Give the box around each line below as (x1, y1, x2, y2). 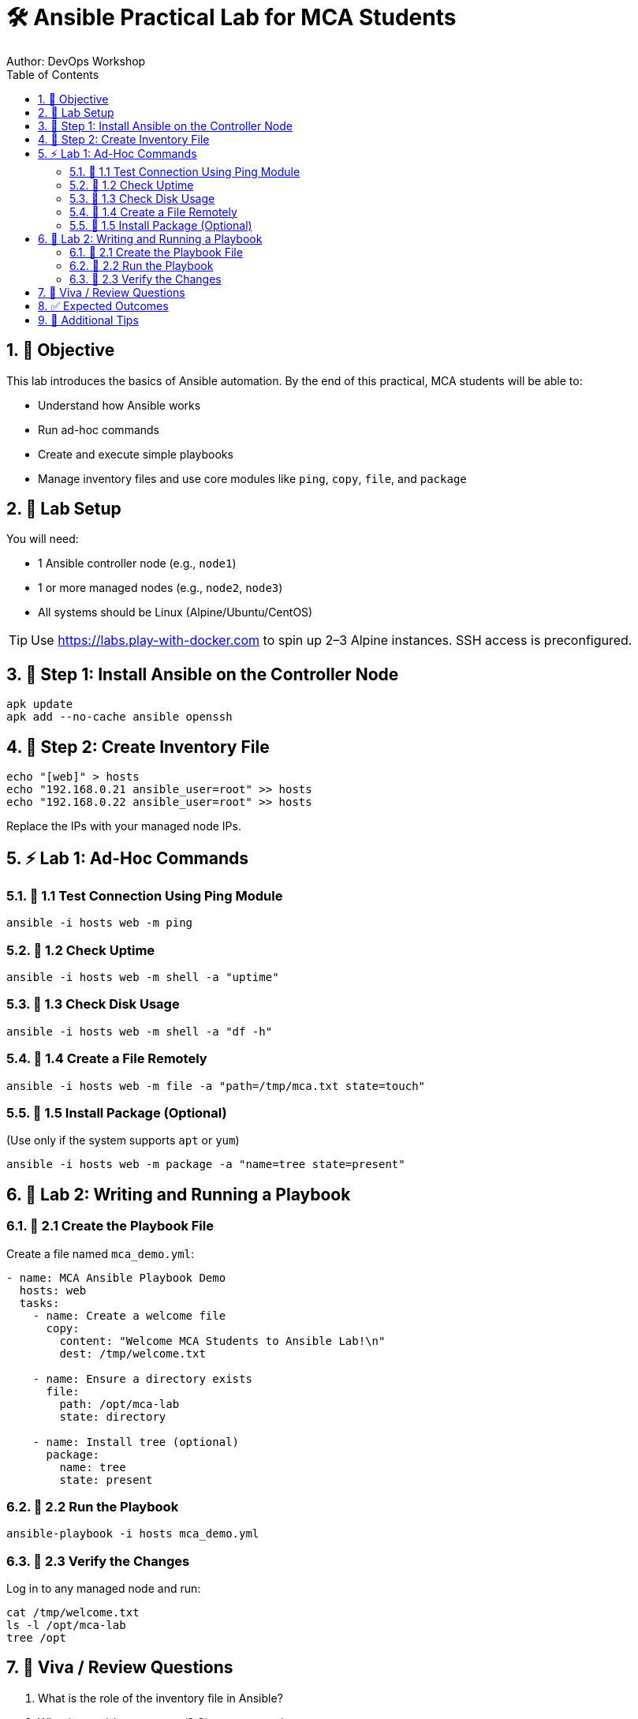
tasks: (19, 1296, 60, 1309)
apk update (6, 698, 73, 711)
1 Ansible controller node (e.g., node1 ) (38, 556, 237, 571)
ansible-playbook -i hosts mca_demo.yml (6, 1527, 259, 1541)
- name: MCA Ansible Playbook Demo (6, 1271, 226, 1284)
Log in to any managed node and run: (6, 1582, 201, 1596)
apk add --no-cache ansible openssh (6, 710, 233, 724)
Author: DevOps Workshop (6, 54, 146, 68)
